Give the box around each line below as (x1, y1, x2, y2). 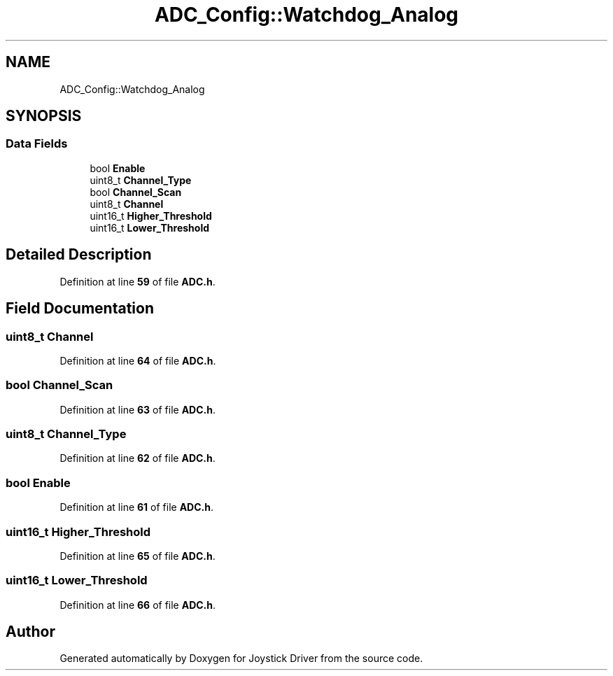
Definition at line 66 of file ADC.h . (59, 598, 216, 611)
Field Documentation (6, 300, 154, 318)
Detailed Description (6, 246, 152, 264)
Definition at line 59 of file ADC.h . (59, 275, 216, 288)
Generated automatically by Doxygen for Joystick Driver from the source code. (59, 652, 423, 665)
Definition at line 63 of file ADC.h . (59, 403, 216, 416)
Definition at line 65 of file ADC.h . (59, 549, 216, 562)
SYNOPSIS (6, 107, 82, 125)
